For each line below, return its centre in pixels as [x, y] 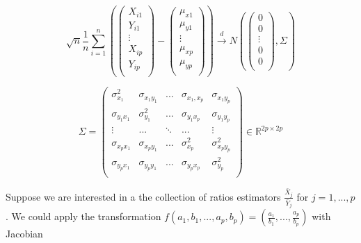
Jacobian [24, 234]
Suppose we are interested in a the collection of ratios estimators [143, 196]
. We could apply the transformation [83, 216]
